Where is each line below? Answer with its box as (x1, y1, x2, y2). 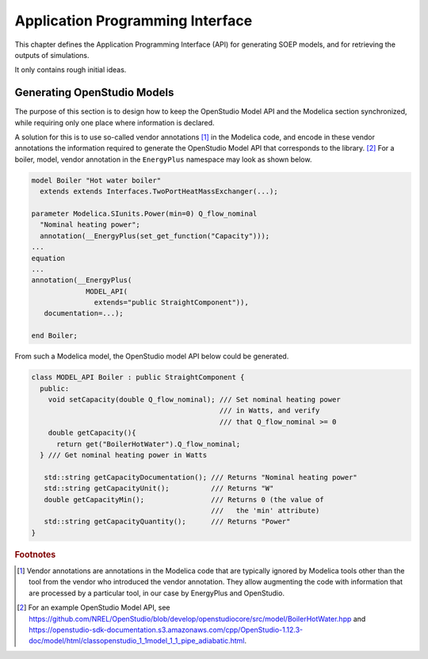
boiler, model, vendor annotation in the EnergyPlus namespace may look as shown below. (14, 155, 312, 164)
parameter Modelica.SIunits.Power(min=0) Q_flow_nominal (31, 209, 258, 218)
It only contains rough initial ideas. (14, 65, 127, 75)
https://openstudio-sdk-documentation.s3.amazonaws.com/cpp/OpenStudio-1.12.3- (29, 625, 304, 634)
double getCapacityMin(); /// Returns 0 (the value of (44, 495, 324, 504)
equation (31, 254, 66, 262)
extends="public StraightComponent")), (94, 298, 249, 307)
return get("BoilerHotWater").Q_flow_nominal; (56, 439, 241, 448)
